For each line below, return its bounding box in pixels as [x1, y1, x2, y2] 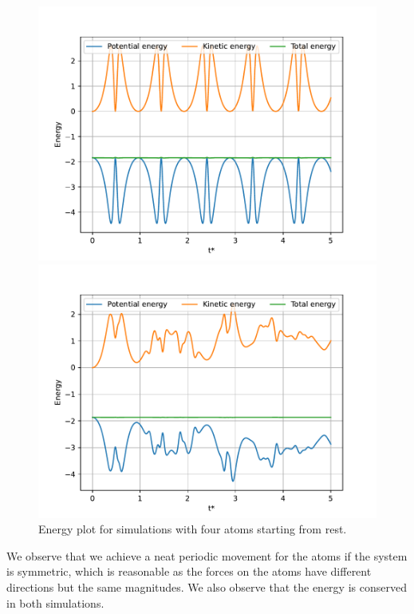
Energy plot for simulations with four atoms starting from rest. [38, 521, 347, 537]
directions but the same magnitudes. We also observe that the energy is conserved [6, 578, 407, 595]
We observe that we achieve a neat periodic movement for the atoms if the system [6, 547, 408, 564]
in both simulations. [6, 594, 104, 611]
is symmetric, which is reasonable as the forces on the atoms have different [6, 563, 372, 580]
